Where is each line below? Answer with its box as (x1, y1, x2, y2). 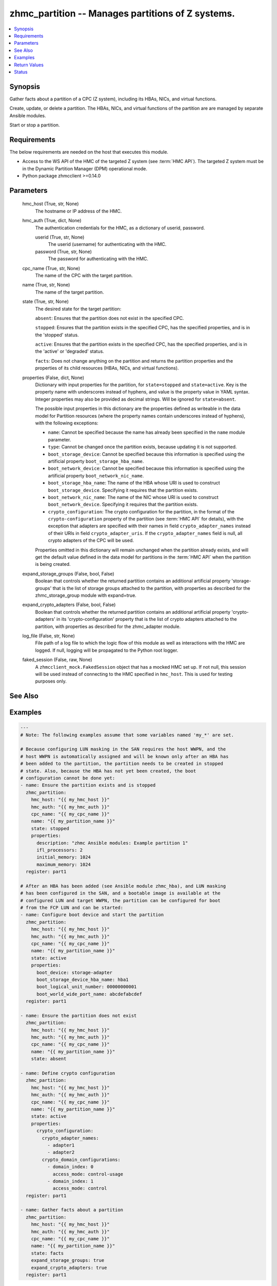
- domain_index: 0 (47, 1164, 94, 1170)
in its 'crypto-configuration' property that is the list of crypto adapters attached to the (56, 616, 237, 622)
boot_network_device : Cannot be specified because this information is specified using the (48, 466, 245, 472)
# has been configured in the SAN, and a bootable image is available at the (20, 890, 221, 896)
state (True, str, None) (22, 298, 69, 305)
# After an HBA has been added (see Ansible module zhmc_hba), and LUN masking (20, 883, 226, 889)
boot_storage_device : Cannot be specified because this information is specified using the (48, 451, 245, 457)
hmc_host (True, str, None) (22, 201, 79, 207)
